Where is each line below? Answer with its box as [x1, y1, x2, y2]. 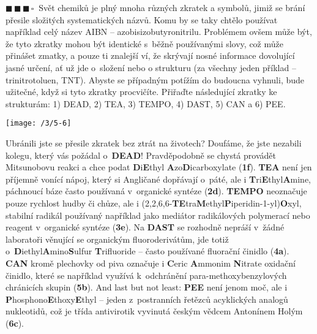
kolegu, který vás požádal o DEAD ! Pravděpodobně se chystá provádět [6, 148, 276, 161]
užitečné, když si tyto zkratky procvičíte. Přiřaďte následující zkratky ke [6, 85, 277, 98]
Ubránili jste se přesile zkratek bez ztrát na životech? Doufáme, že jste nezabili [6, 137, 302, 149]
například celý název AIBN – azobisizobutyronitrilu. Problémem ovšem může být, [6, 25, 312, 38]
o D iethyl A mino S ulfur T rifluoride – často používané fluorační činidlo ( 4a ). [6, 245, 289, 257]
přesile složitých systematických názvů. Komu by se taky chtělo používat [6, 13, 278, 26]
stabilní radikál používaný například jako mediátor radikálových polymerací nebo [6, 208, 310, 221]
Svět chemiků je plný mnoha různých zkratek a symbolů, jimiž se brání [39, 1, 305, 13]
